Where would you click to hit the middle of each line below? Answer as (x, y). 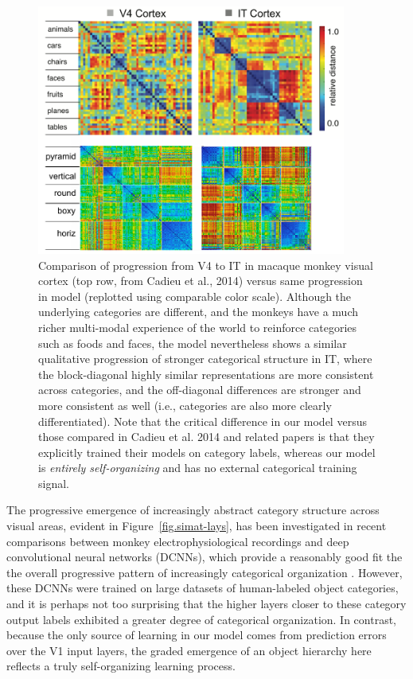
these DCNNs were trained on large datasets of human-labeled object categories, (203, 588)
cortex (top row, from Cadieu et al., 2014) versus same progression (201, 281)
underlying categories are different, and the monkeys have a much (199, 312)
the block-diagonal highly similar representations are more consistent (206, 374)
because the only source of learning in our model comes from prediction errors (197, 635)
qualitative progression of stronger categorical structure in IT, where (205, 359)
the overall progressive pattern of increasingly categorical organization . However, (205, 572)
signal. (54, 483)
